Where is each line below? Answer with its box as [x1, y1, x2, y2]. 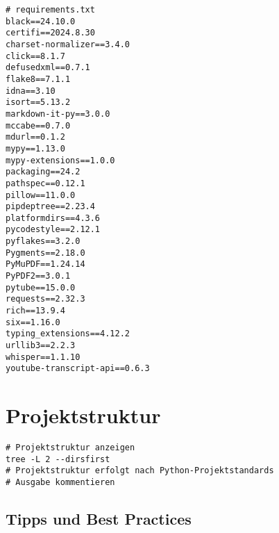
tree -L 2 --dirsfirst [6, 454, 110, 464]
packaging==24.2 [6, 167, 81, 177]
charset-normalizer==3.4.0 [6, 39, 130, 49]
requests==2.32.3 [6, 294, 85, 304]
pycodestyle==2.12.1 [6, 224, 101, 235]
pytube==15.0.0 [6, 282, 76, 293]
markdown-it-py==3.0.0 [6, 108, 110, 119]
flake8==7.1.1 [6, 74, 71, 84]
